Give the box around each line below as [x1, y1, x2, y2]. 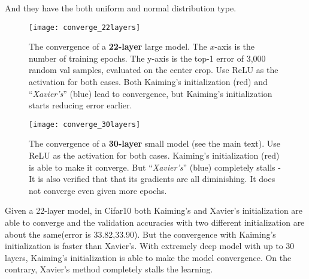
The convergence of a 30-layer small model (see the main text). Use [29, 137, 280, 150]
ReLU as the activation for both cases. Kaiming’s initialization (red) [29, 149, 280, 162]
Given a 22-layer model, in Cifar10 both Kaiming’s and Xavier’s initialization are [5, 204, 303, 217]
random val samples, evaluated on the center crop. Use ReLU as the [29, 63, 278, 76]
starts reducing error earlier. [29, 99, 132, 111]
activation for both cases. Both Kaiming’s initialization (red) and [29, 75, 268, 88]
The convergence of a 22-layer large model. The [29, 40, 207, 53]
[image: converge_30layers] [29, 120, 141, 129]
